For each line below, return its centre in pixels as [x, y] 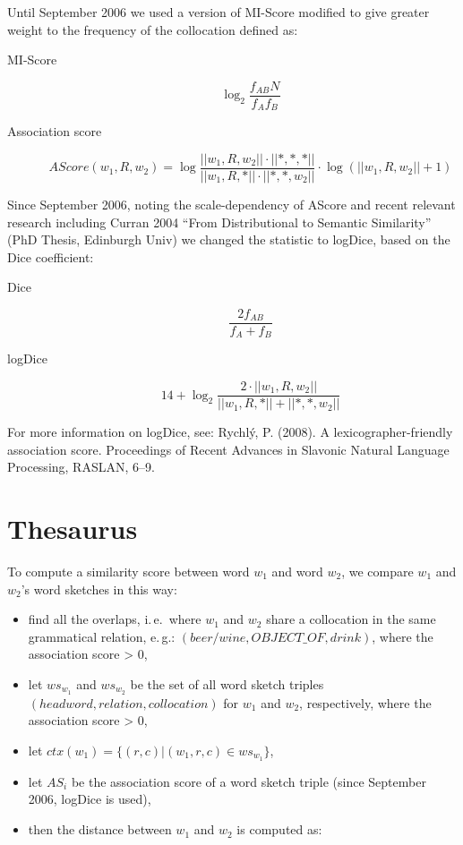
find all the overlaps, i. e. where [115, 619]
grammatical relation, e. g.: [102, 636]
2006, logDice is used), [90, 799]
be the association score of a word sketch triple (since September [249, 781]
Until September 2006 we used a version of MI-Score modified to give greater [219, 12]
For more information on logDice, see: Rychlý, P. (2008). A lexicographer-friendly [230, 432]
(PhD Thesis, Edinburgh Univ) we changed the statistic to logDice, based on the [229, 239]
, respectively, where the [365, 702]
